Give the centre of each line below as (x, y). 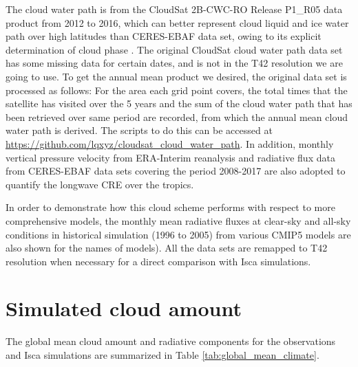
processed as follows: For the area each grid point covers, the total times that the (177, 90)
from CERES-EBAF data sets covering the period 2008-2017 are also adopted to (176, 171)
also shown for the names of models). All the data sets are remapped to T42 (167, 248)
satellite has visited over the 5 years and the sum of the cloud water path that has (179, 103)
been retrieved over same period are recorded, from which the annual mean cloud (177, 116)
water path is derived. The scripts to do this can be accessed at (139, 130)
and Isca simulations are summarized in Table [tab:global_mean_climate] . (162, 355)
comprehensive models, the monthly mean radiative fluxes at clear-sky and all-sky (178, 220)
